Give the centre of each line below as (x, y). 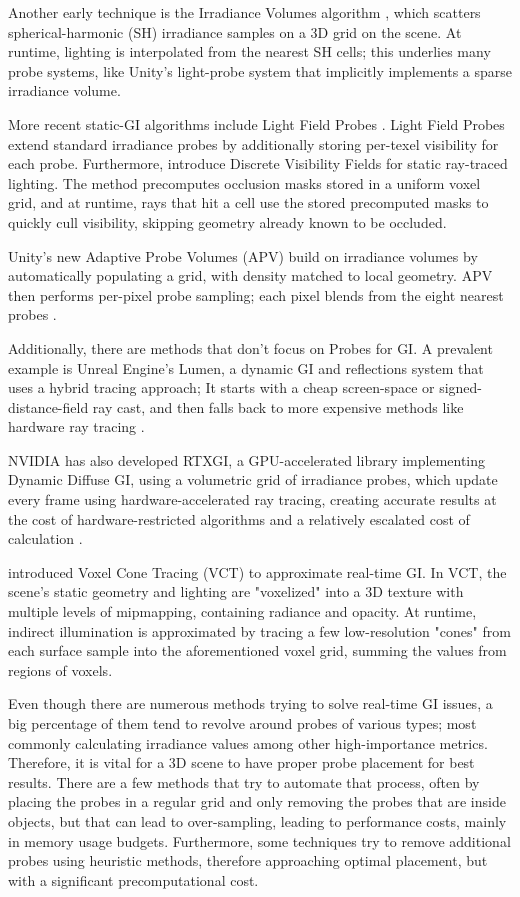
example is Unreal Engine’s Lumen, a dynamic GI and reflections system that (246, 367)
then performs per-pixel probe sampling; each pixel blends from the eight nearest (256, 294)
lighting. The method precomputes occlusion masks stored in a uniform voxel (244, 182)
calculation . (45, 538)
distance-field (48, 406)
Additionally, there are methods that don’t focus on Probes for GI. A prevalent (250, 347)
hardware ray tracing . (76, 426)
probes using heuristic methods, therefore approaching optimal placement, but (248, 860)
